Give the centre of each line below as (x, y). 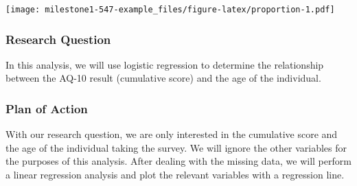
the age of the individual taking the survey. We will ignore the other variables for (176, 147)
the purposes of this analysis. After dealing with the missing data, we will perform (178, 161)
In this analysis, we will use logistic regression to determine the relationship (165, 64)
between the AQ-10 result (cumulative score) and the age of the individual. (163, 78)
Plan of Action (47, 108)
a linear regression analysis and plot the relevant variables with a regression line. (175, 175)
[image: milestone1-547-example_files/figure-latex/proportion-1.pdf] (170, 10)
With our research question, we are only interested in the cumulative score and (172, 134)
